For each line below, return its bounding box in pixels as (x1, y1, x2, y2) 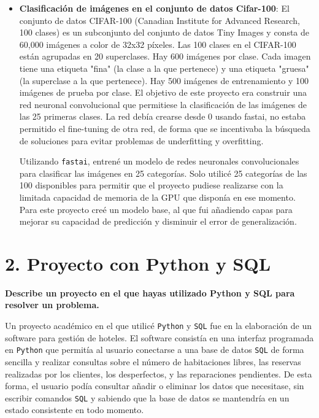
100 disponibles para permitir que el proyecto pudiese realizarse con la (19, 179, 283, 192)
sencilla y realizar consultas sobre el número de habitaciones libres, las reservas (5, 355, 301, 368)
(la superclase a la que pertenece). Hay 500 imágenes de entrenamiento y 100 (19, 74, 309, 87)
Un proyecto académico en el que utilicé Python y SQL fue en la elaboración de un (5, 319, 312, 332)
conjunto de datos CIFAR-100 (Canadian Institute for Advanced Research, (19, 14, 300, 26)
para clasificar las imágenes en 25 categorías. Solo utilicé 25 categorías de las (19, 166, 307, 179)
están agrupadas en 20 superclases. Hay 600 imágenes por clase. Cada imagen (19, 50, 311, 63)
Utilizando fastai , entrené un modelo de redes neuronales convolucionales (19, 155, 299, 168)
